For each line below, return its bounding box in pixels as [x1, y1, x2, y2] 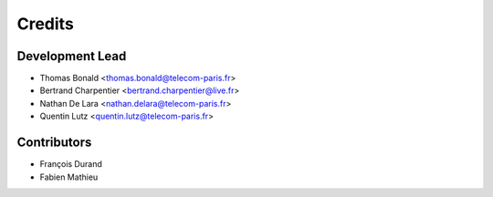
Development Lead [16, 48, 127, 64]
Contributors [16, 135, 92, 150]
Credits [16, 14, 75, 34]
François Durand [39, 159, 102, 170]
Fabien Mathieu [39, 171, 99, 182]
